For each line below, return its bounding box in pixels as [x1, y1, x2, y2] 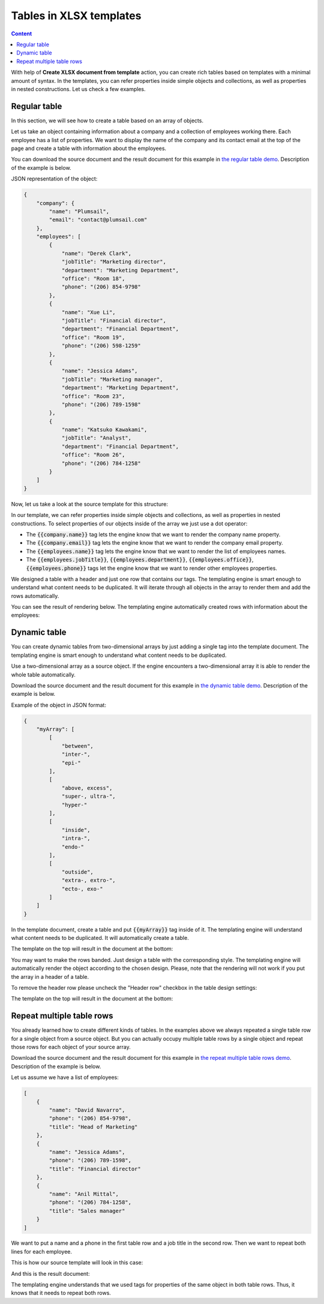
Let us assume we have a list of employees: [11, 1074, 119, 1081]
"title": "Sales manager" [49, 1207, 125, 1214]
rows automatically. [11, 592, 59, 599]
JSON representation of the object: [11, 175, 98, 182]
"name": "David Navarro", [49, 1107, 125, 1114]
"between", [61, 743, 94, 749]
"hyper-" [61, 801, 88, 808]
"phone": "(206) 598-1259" [61, 342, 141, 349]
